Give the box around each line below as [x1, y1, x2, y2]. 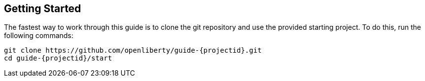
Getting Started [4, 2, 81, 15]
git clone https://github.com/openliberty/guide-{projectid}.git [4, 46, 262, 55]
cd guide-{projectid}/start [4, 54, 112, 62]
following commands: [4, 31, 73, 40]
